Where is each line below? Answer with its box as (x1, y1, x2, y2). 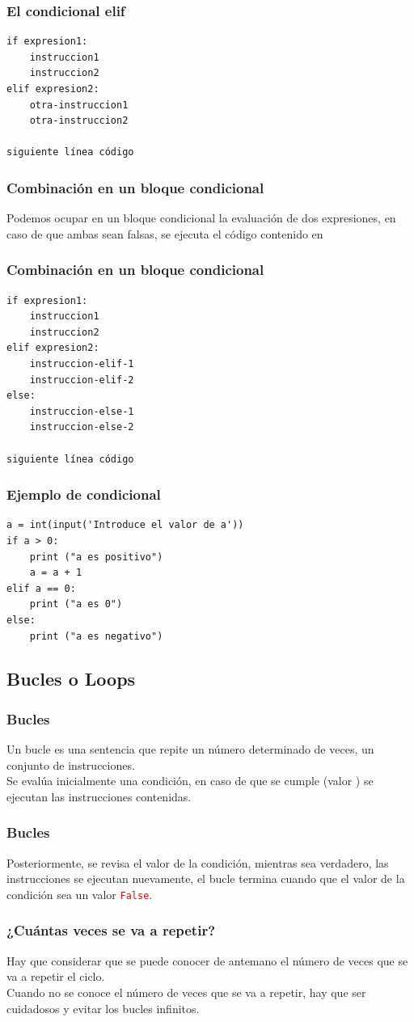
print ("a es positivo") (29, 551, 163, 563)
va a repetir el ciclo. (6, 968, 105, 985)
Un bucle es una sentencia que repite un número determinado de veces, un (6, 741, 374, 758)
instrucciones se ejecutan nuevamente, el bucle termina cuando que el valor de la (6, 870, 405, 887)
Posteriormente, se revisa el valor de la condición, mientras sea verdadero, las (6, 854, 389, 871)
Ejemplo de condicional (6, 484, 161, 505)
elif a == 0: (6, 582, 76, 594)
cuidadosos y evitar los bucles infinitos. (6, 999, 200, 1016)
